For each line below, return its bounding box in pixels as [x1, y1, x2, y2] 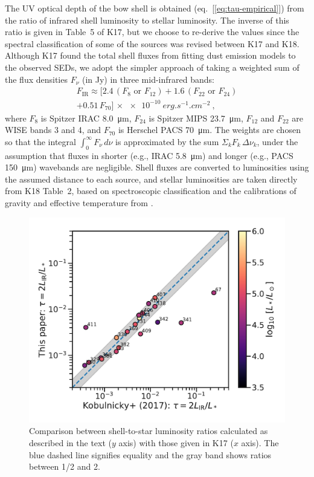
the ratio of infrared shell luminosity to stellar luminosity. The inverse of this [5, 13, 289, 26]
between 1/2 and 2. [29, 460, 100, 473]
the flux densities [5, 73, 68, 85]
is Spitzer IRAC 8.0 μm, [40, 111, 132, 124]
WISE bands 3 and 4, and [5, 123, 101, 136]
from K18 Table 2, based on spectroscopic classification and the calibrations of [5, 184, 296, 197]
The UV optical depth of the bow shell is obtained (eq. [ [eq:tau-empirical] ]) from [5, 2, 304, 14]
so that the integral [5, 135, 76, 148]
